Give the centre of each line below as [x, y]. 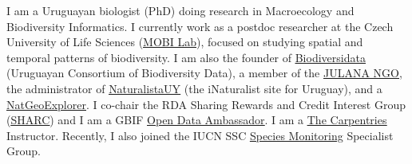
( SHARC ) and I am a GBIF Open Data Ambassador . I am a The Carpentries [197, 120]
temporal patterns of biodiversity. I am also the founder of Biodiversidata [186, 57]
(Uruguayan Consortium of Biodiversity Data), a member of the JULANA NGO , [204, 73]
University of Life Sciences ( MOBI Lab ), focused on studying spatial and [185, 42]
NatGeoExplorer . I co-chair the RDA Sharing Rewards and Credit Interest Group [206, 104]
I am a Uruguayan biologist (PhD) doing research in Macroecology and [180, 10]
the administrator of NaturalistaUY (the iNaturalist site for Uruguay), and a [194, 88]
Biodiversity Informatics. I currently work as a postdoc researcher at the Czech [200, 26]
